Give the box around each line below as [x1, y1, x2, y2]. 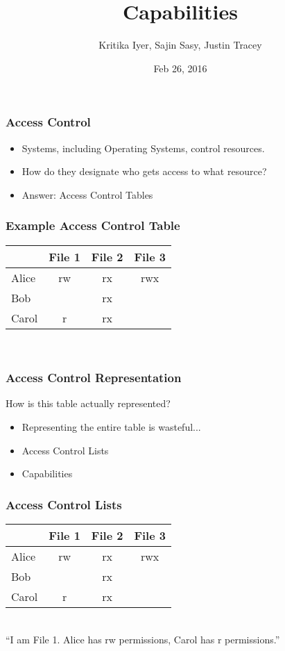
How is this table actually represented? [6, 396, 171, 411]
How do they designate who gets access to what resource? [21, 164, 267, 179]
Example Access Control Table [6, 217, 180, 234]
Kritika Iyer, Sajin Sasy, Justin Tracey [98, 38, 262, 52]
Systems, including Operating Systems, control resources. [21, 140, 265, 155]
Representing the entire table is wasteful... [21, 420, 201, 434]
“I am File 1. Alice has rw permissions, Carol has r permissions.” [6, 632, 280, 646]
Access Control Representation [6, 369, 182, 386]
